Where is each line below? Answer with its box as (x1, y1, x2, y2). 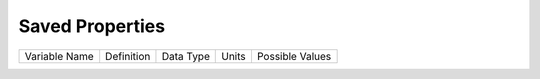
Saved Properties (18, 15, 165, 37)
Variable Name (24, 49, 94, 63)
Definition (105, 49, 151, 63)
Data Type (161, 49, 210, 63)
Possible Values (256, 49, 332, 63)
